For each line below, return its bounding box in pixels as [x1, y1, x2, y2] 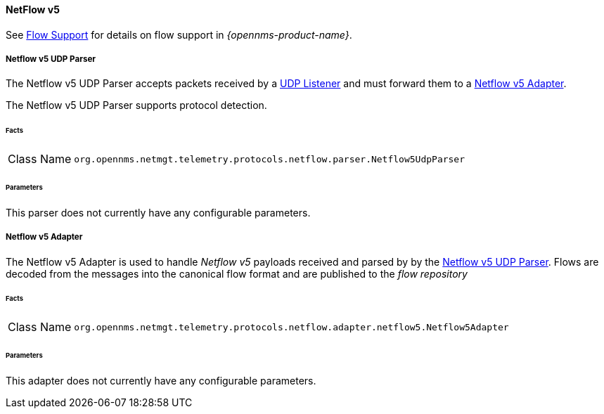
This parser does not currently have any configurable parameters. [6, 206, 311, 219]
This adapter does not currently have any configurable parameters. [6, 374, 316, 387]
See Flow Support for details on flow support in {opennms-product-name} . [6, 28, 352, 41]
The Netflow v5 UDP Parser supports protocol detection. [6, 99, 267, 112]
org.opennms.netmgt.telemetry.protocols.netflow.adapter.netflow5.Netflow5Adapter [74, 321, 509, 332]
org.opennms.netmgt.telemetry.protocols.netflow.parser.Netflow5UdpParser [74, 153, 465, 164]
